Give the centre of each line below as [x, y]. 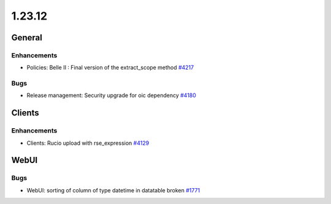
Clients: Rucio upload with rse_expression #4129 [88, 143]
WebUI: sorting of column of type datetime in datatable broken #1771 [113, 190]
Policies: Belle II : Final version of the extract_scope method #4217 [110, 68]
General [27, 38]
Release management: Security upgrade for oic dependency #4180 [111, 95]
